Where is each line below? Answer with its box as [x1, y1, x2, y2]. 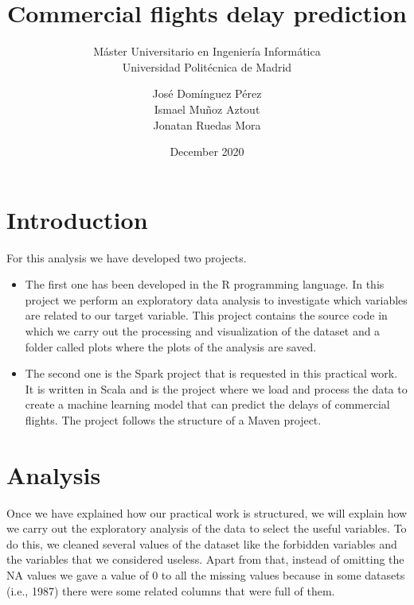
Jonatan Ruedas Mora [153, 116, 261, 133]
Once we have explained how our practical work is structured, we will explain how [6, 504, 408, 521]
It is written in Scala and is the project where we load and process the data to [25, 380, 408, 397]
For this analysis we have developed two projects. [6, 249, 247, 266]
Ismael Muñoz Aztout [154, 100, 260, 117]
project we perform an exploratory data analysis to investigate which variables [25, 291, 408, 308]
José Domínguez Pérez [152, 85, 262, 102]
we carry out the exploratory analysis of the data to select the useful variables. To [6, 520, 407, 537]
